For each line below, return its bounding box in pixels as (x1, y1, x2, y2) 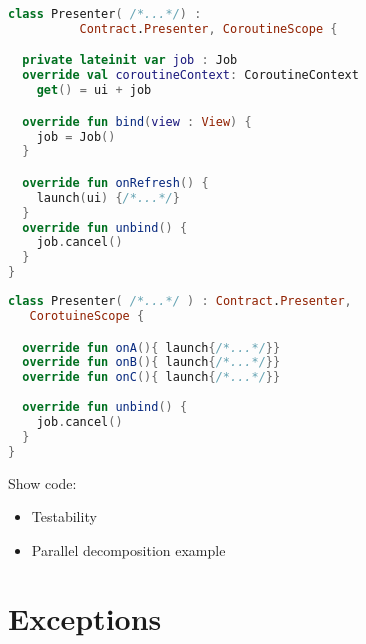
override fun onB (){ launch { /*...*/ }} (22, 355, 281, 370)
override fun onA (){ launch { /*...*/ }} (22, 340, 281, 355)
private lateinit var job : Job (22, 53, 238, 68)
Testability (31, 506, 97, 527)
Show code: (8, 472, 77, 493)
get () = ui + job (36, 83, 152, 98)
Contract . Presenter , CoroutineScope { (79, 21, 338, 36)
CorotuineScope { (29, 308, 145, 323)
